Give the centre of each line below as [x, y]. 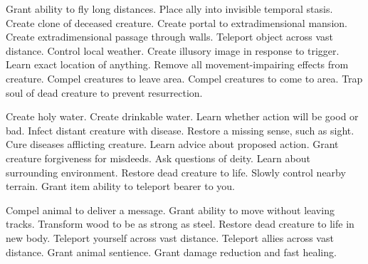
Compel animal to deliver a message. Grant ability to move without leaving [170, 210]
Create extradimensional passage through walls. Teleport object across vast [169, 37]
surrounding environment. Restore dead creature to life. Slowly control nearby [176, 172]
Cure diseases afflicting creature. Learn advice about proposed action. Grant [172, 144]
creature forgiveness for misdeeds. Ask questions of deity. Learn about [158, 158]
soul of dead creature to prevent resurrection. [104, 92]
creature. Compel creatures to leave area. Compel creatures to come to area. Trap [184, 78]
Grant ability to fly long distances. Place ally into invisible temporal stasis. [169, 9]
